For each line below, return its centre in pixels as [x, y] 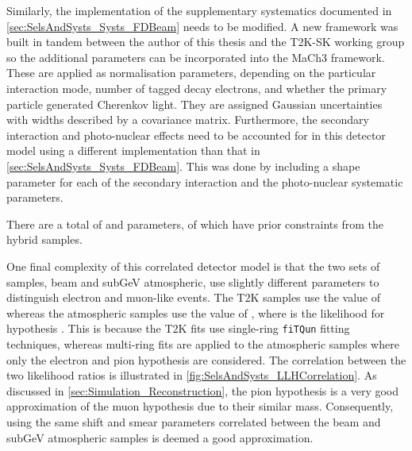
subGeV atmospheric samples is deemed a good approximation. [160, 437]
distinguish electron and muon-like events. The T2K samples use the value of [194, 297]
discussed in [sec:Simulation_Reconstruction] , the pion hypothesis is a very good [203, 390]
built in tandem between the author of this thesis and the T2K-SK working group [206, 42]
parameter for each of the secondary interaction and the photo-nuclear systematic [205, 181]
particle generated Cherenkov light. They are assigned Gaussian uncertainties [194, 104]
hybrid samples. [44, 239]
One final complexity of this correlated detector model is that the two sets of [193, 266]
